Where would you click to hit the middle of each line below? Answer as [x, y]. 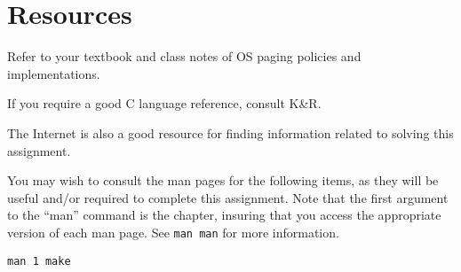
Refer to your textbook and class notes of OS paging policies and [184, 56]
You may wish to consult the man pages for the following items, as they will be [223, 180]
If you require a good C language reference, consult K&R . [164, 103]
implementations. [54, 73]
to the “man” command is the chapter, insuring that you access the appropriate [224, 215]
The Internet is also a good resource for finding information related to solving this [230, 132]
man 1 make [39, 261]
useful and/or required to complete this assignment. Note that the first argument [228, 197]
